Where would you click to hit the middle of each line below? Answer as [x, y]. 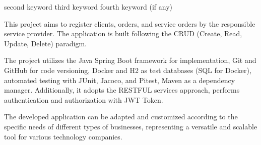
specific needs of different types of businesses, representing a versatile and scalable [131, 126]
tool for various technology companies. [63, 136]
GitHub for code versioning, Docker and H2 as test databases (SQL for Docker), [128, 70]
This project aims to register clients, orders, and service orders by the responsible [130, 23]
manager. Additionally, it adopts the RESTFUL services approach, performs [122, 90]
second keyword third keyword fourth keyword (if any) [88, 7]
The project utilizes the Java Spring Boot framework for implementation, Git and [130, 60]
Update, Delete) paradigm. [45, 43]
